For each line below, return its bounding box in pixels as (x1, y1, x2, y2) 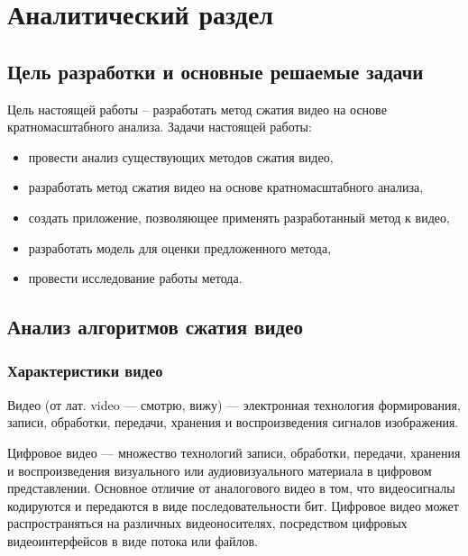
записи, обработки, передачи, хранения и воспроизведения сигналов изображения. (7, 413, 459, 432)
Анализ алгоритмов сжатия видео (7, 313, 303, 341)
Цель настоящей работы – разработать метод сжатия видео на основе (7, 99, 387, 118)
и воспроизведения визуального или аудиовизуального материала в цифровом (7, 460, 432, 479)
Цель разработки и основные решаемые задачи (7, 57, 424, 85)
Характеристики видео (7, 360, 163, 382)
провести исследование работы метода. (28, 269, 243, 287)
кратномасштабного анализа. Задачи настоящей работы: (7, 117, 312, 136)
